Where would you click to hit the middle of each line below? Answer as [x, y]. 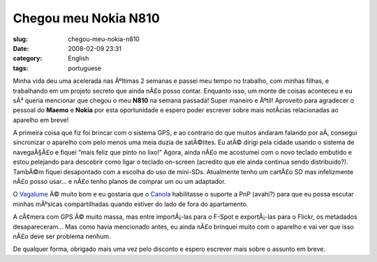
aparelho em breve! [41, 120]
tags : [21, 68]
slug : [20, 39]
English [79, 59]
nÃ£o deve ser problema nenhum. [62, 236]
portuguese [84, 68]
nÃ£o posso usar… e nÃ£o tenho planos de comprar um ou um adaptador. [119, 182]
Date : [21, 48]
